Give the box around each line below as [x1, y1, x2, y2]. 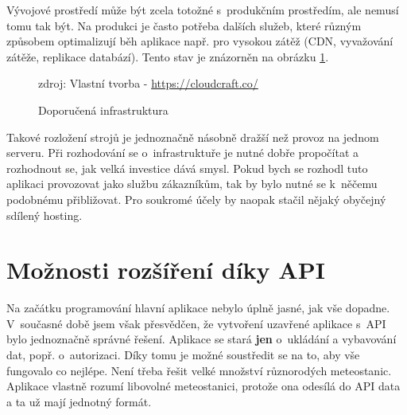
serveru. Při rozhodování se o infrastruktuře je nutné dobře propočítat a [6, 144, 359, 161]
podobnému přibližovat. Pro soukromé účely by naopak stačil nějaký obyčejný [6, 190, 386, 207]
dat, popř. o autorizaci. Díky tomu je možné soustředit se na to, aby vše [6, 346, 360, 363]
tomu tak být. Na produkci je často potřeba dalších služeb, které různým [6, 17, 362, 33]
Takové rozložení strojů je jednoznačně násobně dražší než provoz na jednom [6, 128, 379, 145]
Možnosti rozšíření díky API [6, 253, 325, 286]
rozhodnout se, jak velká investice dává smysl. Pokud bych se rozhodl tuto [6, 159, 368, 176]
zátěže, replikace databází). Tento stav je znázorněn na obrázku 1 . [6, 48, 329, 65]
